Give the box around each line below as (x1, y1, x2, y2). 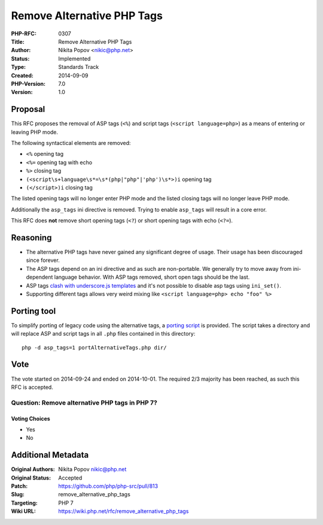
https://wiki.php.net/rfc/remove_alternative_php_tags (58, 508, 189, 515)
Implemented (58, 55, 91, 62)
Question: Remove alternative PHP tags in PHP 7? (11, 399, 158, 407)
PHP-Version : (11, 80, 46, 87)
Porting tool (11, 306, 56, 316)
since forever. (26, 257, 60, 264)
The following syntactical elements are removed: (11, 139, 131, 146)
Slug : (11, 491, 25, 498)
